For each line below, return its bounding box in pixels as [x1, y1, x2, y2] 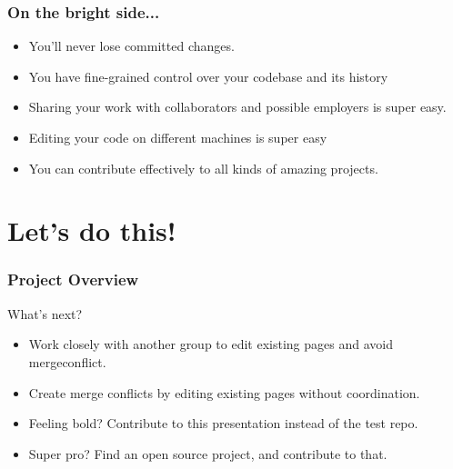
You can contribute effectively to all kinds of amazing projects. [28, 158, 378, 177]
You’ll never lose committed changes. [28, 36, 235, 55]
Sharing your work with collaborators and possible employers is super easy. [28, 97, 447, 116]
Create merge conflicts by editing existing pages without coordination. [28, 383, 420, 402]
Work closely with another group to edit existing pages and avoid [28, 334, 393, 354]
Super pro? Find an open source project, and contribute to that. [28, 444, 388, 463]
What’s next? [7, 304, 83, 323]
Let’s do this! [7, 212, 176, 249]
